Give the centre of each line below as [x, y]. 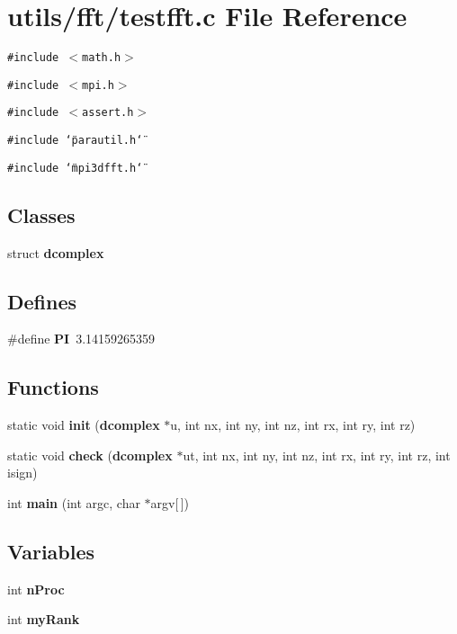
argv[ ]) [170, 502]
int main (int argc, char [74, 502]
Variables [51, 551]
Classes [41, 214]
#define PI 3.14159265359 [81, 339]
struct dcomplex [56, 252]
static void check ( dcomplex [90, 455]
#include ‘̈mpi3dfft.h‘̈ [75, 168]
